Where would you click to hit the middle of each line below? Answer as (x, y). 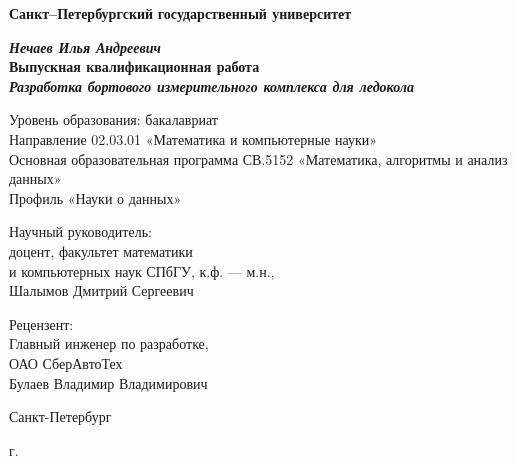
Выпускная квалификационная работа (134, 66)
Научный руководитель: (80, 231)
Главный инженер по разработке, (109, 343)
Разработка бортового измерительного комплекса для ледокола (211, 85)
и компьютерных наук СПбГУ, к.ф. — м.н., (142, 270)
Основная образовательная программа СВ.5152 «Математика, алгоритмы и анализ (258, 158)
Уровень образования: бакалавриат (113, 119)
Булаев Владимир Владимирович (108, 382)
